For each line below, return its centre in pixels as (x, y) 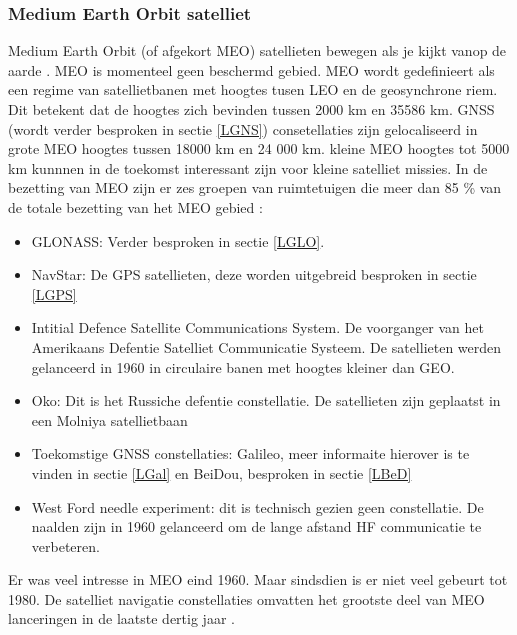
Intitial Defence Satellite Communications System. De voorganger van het (257, 327)
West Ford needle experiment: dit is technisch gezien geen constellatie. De (257, 506)
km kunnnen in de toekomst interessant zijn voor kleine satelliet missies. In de (248, 167)
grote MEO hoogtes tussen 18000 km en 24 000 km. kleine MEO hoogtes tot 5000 (259, 148)
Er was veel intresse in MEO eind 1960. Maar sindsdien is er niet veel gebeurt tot (258, 579)
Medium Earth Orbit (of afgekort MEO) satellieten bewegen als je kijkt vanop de (257, 50)
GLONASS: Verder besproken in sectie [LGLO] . (178, 240)
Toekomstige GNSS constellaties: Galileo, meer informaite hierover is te (250, 453)
